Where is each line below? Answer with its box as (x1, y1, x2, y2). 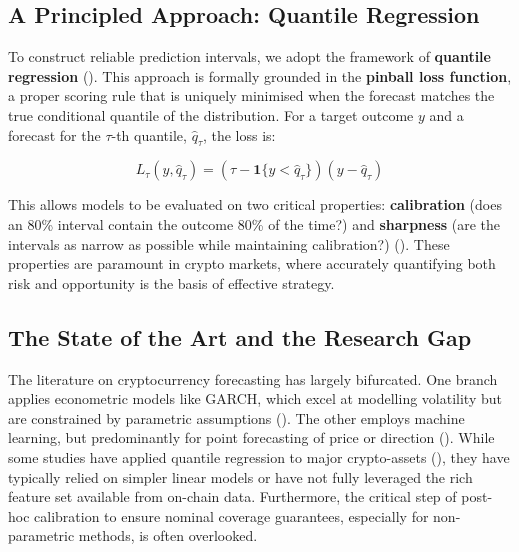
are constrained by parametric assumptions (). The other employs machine (8, 407, 465, 428)
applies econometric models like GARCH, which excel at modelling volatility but (8, 388, 502, 409)
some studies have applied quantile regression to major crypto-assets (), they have (8, 446, 510, 467)
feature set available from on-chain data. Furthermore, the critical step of (8, 486, 457, 507)
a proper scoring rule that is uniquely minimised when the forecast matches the (8, 85, 495, 106)
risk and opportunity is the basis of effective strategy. (8, 272, 335, 293)
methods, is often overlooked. (78, 525, 258, 546)
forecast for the (8, 124, 101, 145)
